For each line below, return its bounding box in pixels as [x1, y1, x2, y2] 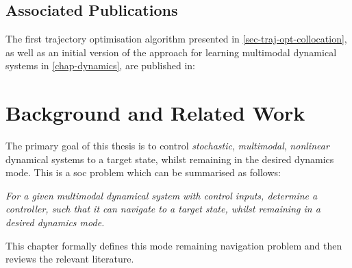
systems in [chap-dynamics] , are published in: [5, 58, 195, 73]
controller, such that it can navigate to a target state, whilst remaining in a [5, 202, 320, 216]
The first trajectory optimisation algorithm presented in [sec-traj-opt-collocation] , [5, 32, 347, 46]
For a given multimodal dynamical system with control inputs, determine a [5, 188, 318, 202]
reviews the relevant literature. [5, 252, 134, 266]
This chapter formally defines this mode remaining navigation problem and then [5, 238, 342, 252]
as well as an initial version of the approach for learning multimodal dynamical [5, 45, 337, 59]
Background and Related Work [5, 99, 305, 127]
